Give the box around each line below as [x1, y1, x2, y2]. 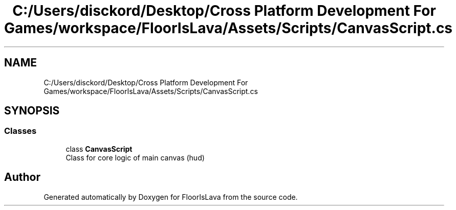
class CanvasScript [66, 144, 133, 153]
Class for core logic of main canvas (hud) [66, 153, 205, 162]
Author [4, 171, 40, 184]
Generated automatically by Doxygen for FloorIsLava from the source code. [44, 192, 298, 201]
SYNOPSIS [4, 104, 60, 118]
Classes [4, 126, 37, 136]
